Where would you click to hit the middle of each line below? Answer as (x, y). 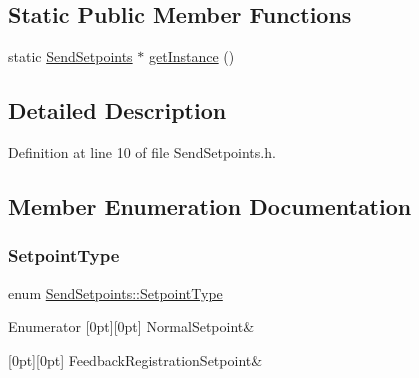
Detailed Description (117, 110)
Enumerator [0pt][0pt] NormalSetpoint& (131, 326)
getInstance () (191, 56)
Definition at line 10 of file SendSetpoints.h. (142, 152)
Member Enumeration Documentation (210, 205)
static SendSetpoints (70, 56)
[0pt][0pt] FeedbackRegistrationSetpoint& (135, 359)
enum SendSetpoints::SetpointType (115, 292)
